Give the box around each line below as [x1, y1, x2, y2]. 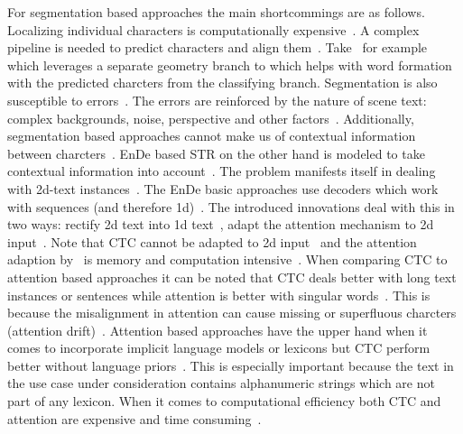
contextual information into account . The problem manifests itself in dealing [7, 162, 436, 180]
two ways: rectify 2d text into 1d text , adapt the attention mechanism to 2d [7, 215, 434, 234]
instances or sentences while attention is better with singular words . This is [7, 285, 431, 304]
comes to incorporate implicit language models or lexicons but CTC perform [7, 338, 431, 357]
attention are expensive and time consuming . [7, 409, 262, 428]
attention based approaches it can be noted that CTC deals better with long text [7, 267, 457, 286]
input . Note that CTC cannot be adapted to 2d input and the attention [7, 232, 417, 251]
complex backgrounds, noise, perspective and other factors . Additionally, [7, 108, 414, 127]
